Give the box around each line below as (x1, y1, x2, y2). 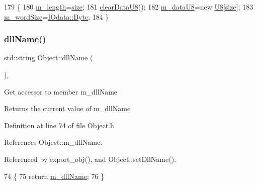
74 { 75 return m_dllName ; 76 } (4, 170, 105, 181)
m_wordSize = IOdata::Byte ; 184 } (4, 11, 109, 22)
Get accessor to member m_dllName (4, 86, 118, 97)
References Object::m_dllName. (4, 137, 103, 147)
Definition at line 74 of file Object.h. (4, 120, 116, 130)
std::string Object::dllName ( (4, 52, 93, 63)
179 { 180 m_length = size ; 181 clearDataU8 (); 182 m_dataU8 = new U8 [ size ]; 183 (4, 2, 253, 12)
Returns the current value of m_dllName (4, 103, 131, 114)
